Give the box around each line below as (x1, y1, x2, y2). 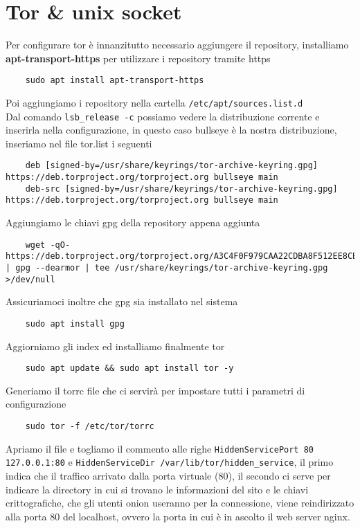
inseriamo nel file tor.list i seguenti (6, 136, 152, 150)
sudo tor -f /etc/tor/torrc (25, 421, 154, 431)
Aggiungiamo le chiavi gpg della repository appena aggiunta (6, 215, 260, 230)
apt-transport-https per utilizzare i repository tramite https (6, 51, 271, 65)
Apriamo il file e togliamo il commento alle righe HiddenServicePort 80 (6, 441, 314, 455)
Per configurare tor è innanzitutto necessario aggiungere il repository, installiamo (6, 37, 349, 52)
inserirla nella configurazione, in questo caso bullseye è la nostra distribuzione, (6, 122, 337, 137)
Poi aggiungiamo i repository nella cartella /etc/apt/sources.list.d (6, 95, 303, 109)
